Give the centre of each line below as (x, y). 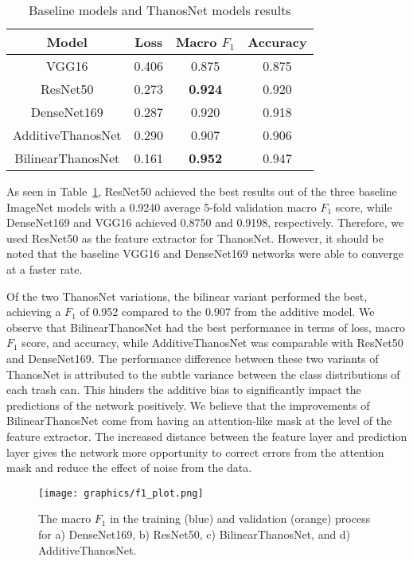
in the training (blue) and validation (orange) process (240, 518)
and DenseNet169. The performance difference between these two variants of (193, 358)
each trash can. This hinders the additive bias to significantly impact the (184, 390)
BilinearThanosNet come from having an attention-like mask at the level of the (199, 421)
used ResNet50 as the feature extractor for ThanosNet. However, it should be (195, 238)
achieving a (34, 312)
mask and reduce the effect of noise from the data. (129, 467)
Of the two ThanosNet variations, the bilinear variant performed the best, (187, 296)
